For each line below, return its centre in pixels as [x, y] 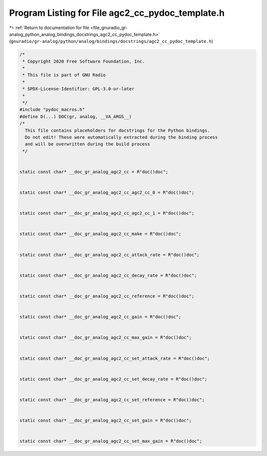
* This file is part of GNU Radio [64, 75]
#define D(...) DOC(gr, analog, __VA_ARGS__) [76, 116]
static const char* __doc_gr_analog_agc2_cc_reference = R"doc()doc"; [107, 296]
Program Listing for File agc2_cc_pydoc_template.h [117, 13]
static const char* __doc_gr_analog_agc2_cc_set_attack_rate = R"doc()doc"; [115, 358]
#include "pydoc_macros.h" [52, 110]
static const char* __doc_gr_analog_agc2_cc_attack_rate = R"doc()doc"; [110, 255]
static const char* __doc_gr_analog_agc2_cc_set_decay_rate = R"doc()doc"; [113, 379]
